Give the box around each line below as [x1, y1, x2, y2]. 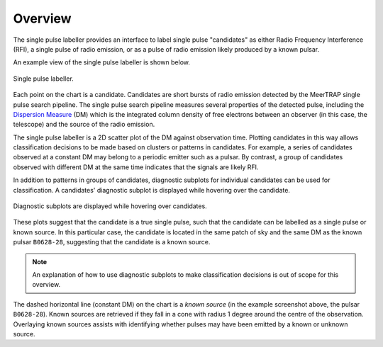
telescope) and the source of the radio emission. [13, 120, 155, 129]
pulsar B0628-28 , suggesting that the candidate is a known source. [13, 238, 211, 246]
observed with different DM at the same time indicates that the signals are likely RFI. [13, 163, 259, 171]
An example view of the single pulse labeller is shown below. [13, 58, 191, 67]
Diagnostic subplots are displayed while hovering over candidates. [13, 202, 207, 210]
